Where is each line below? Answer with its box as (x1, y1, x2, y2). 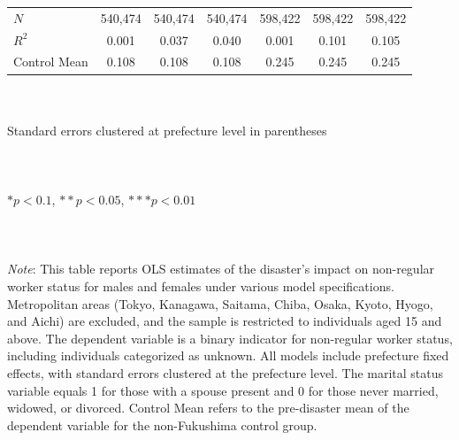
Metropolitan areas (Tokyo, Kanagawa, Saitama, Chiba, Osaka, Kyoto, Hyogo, (7, 294, 433, 313)
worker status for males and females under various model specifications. (7, 277, 394, 296)
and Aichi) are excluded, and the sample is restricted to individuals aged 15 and (7, 312, 442, 330)
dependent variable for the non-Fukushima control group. (7, 415, 317, 434)
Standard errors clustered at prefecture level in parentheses (7, 120, 327, 139)
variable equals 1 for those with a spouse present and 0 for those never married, (7, 381, 439, 399)
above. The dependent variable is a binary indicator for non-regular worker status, (7, 328, 453, 347)
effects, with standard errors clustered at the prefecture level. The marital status (7, 364, 444, 382)
